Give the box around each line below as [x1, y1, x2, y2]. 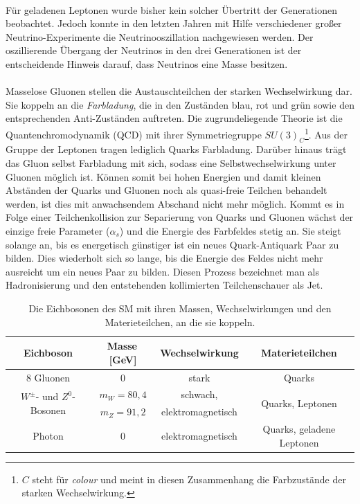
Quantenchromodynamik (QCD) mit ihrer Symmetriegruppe [6, 127, 262, 141]
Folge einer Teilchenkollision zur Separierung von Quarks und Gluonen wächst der [6, 210, 354, 224]
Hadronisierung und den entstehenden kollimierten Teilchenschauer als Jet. [6, 278, 323, 292]
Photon [33, 428, 64, 442]
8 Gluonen [26, 370, 71, 384]
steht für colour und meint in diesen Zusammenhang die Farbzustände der [32, 471, 346, 486]
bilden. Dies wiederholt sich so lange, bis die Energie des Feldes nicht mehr [6, 251, 323, 265]
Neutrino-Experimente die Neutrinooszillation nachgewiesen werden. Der [6, 29, 314, 44]
